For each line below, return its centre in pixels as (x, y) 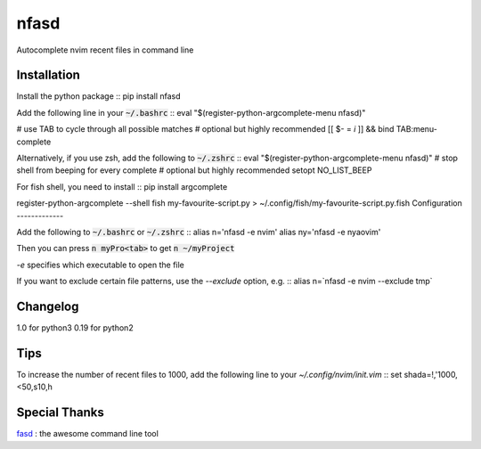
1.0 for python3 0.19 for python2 (75, 328)
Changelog (48, 306)
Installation (48, 75)
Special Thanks (60, 413)
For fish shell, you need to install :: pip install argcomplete (122, 186)
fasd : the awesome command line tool (88, 434)
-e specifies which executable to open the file (100, 265)
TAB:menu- (417, 129)
